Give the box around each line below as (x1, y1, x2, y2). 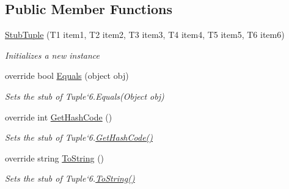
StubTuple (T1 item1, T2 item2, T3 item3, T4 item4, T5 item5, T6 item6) (5, 28, 285, 41)
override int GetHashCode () (5, 110, 112, 123)
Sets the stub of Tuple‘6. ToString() (5, 172, 135, 185)
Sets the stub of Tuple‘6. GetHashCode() (5, 131, 153, 144)
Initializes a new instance (5, 48, 100, 61)
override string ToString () (5, 151, 104, 164)
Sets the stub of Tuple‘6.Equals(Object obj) (5, 89, 164, 102)
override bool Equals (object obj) (5, 69, 129, 82)
